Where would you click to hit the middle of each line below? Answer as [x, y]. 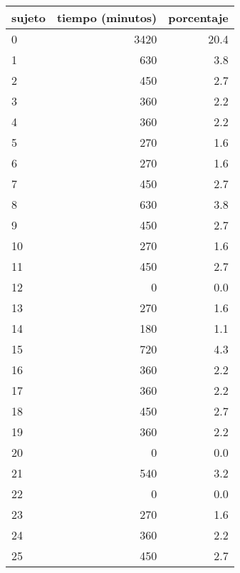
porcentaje [198, 17]
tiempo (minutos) [107, 17]
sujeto [28, 17]
